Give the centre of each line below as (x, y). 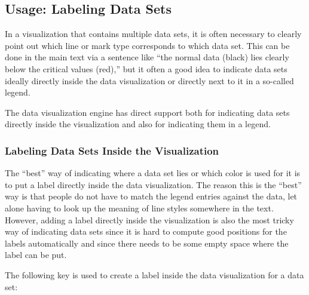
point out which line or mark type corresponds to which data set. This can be (147, 45)
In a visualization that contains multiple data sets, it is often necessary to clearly (153, 34)
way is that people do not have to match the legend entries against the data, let (151, 196)
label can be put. (36, 255)
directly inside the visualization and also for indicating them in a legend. (138, 124)
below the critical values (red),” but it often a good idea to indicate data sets (146, 68)
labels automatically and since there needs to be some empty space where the (147, 243)
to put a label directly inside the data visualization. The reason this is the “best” (153, 184)
